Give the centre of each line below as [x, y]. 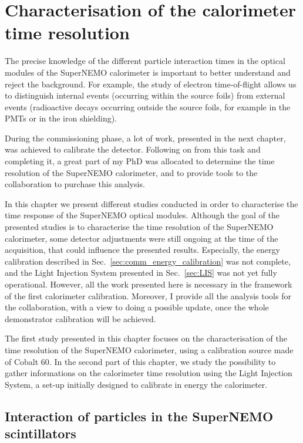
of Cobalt [22, 361]
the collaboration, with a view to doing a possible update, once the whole [137, 307]
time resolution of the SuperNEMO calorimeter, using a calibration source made [149, 349]
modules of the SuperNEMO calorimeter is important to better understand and [148, 72]
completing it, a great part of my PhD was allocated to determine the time [140, 161]
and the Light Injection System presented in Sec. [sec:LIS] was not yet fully [141, 273]
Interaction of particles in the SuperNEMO [139, 416]
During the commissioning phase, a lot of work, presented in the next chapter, [145, 138]
